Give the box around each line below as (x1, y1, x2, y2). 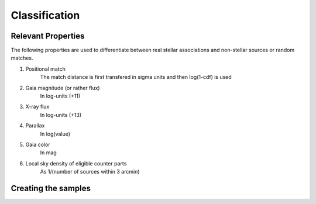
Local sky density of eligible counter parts (25, 160, 127, 167)
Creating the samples (11, 183, 91, 193)
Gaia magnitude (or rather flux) (25, 84, 100, 91)
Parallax (25, 122, 45, 129)
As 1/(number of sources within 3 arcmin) (40, 168, 140, 175)
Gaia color (25, 141, 50, 148)
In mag (40, 149, 57, 156)
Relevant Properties (11, 31, 85, 41)
